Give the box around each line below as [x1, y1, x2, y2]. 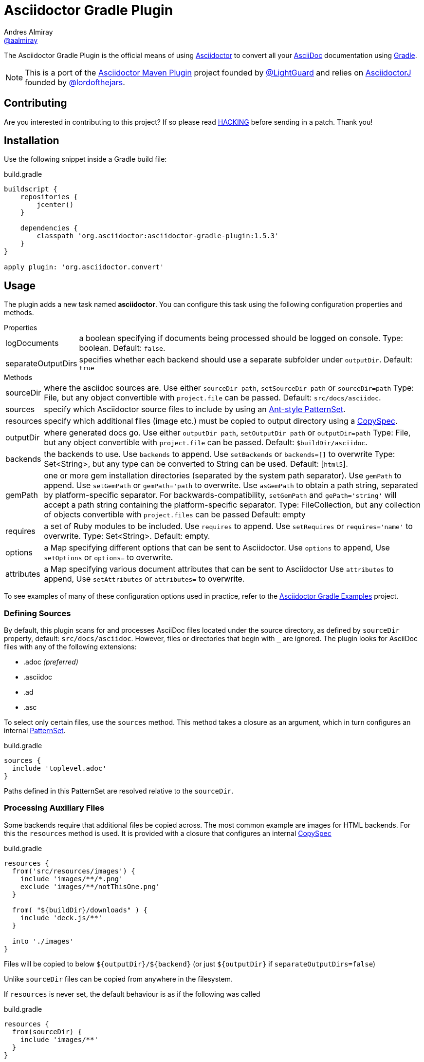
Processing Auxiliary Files [4, 803, 105, 813]
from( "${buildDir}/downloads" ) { [12, 906, 148, 914]
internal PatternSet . [4, 726, 66, 735]
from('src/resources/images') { [12, 867, 135, 875]
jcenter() [37, 201, 74, 209]
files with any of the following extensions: [4, 643, 137, 651]
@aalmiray [4, 36, 38, 44]
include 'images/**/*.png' [20, 874, 123, 883]
